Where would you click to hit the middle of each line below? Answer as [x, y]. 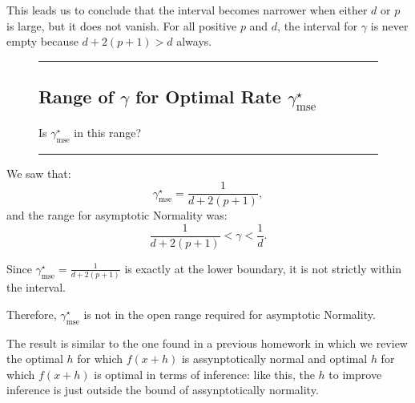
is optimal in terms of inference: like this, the [204, 374]
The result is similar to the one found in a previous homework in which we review [207, 343]
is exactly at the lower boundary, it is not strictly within [263, 268]
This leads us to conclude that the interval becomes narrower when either [187, 10]
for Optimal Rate [208, 97]
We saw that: [39, 173]
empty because [42, 41]
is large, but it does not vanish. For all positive [122, 25]
